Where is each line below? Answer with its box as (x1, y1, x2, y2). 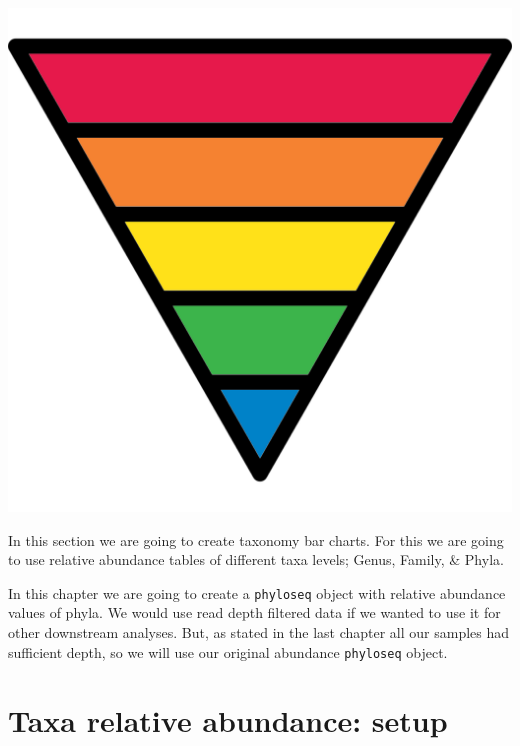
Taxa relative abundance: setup (8, 700, 448, 741)
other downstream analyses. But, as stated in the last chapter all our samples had (8, 622, 510, 643)
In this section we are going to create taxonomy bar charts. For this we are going (8, 529, 504, 550)
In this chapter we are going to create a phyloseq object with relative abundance (8, 582, 506, 603)
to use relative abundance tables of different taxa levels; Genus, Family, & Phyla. (8, 549, 504, 570)
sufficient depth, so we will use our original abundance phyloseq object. (8, 641, 448, 662)
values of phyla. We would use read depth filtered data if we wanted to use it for (8, 602, 501, 623)
